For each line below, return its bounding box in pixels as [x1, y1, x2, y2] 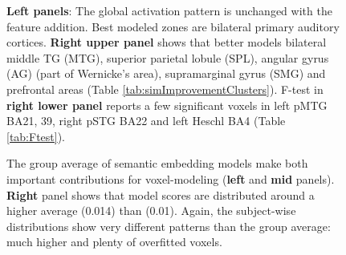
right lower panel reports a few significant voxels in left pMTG [6, 96, 328, 113]
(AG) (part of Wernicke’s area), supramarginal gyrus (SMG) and [6, 65, 326, 82]
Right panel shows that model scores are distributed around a [6, 186, 315, 203]
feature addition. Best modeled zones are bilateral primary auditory [6, 18, 340, 34]
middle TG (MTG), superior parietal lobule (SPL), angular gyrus [6, 49, 329, 66]
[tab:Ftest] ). [6, 127, 66, 144]
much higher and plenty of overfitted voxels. [6, 233, 222, 250]
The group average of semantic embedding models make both [6, 155, 308, 172]
